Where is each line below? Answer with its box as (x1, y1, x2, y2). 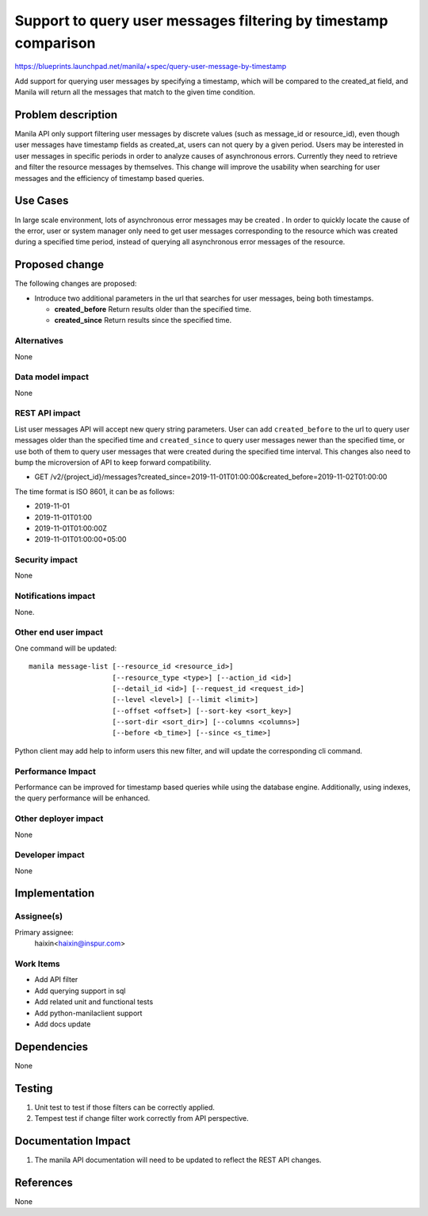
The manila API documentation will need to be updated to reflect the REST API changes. (34, 1155, 322, 1165)
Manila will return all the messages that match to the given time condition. (14, 87, 255, 97)
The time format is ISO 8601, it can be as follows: (14, 486, 174, 496)
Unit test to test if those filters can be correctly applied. (34, 1103, 216, 1112)
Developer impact (14, 850, 85, 861)
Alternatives (14, 336, 63, 347)
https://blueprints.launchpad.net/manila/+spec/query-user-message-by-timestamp (14, 62, 287, 71)
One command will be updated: (14, 643, 117, 653)
